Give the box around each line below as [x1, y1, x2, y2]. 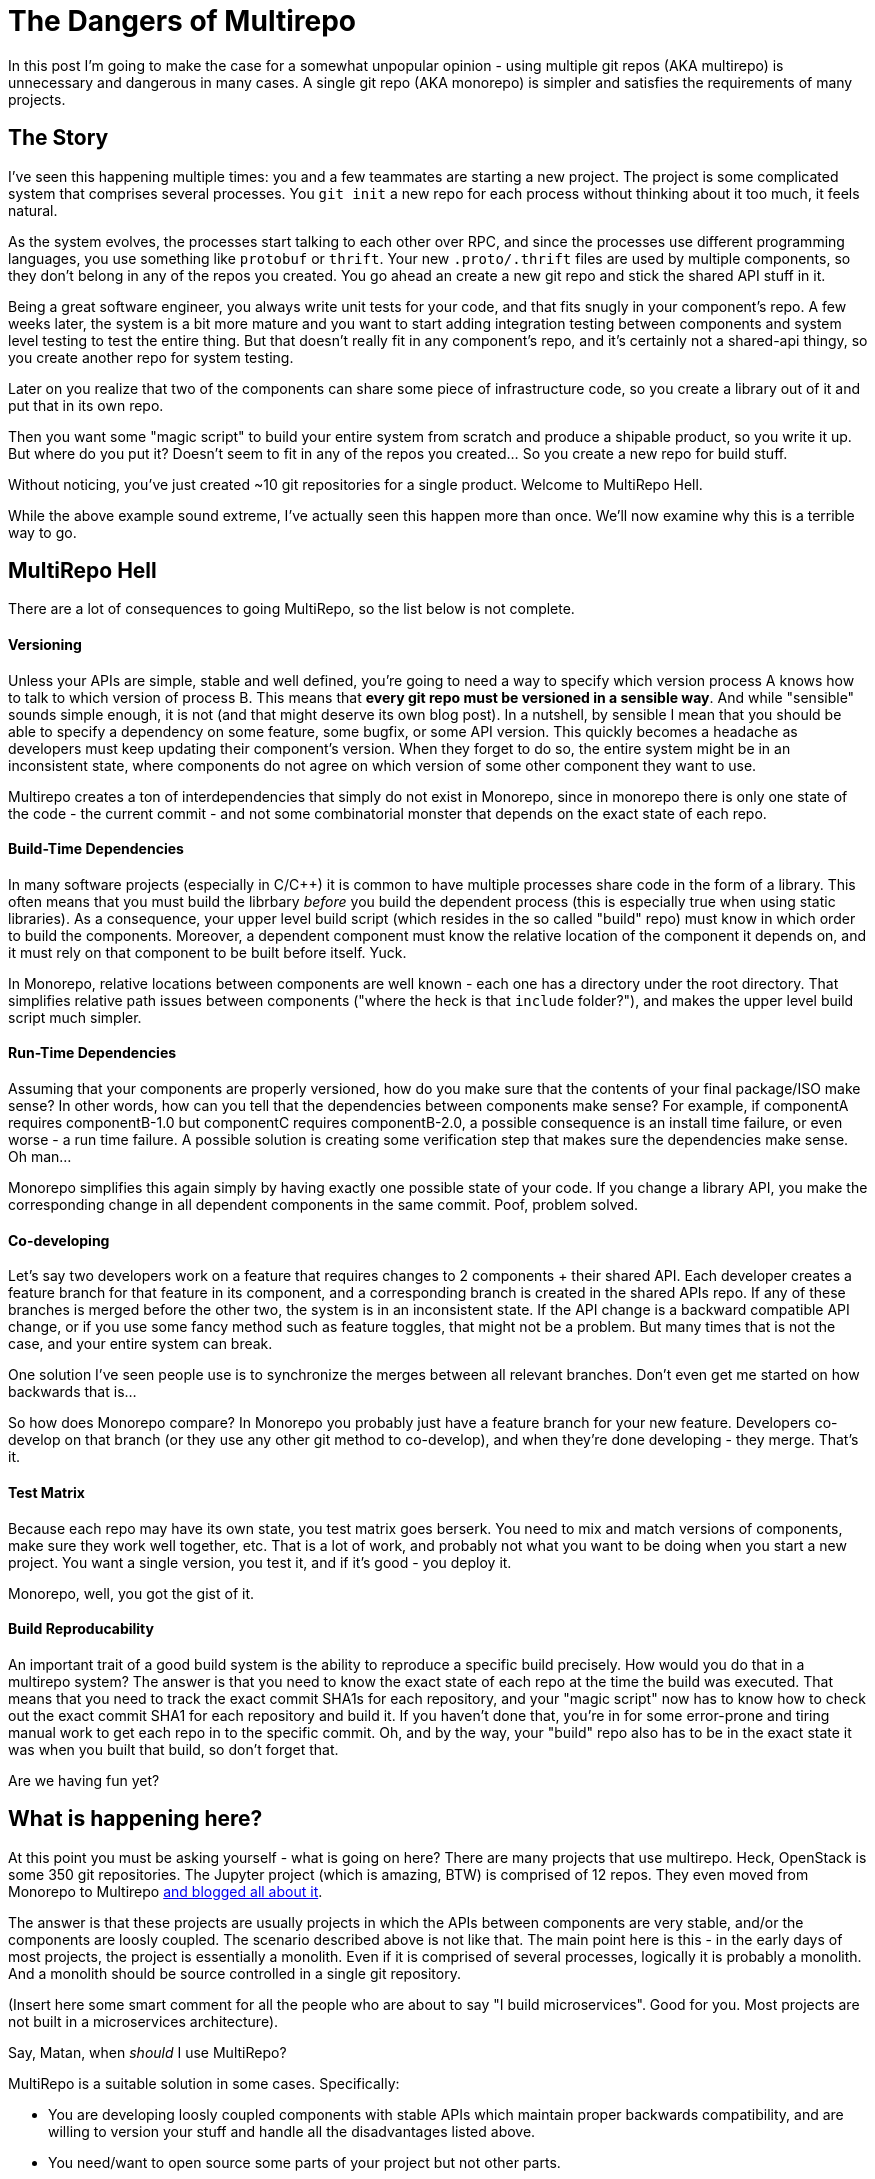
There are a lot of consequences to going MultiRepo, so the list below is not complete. [8, 600, 575, 618]
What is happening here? [8, 1806, 263, 1832]
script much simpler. [8, 1008, 142, 1026]
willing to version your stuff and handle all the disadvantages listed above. [48, 2122, 536, 2140]
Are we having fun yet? [8, 1771, 160, 1789]
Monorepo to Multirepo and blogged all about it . [8, 1882, 323, 1900]
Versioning [8, 636, 82, 654]
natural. [8, 201, 58, 219]
